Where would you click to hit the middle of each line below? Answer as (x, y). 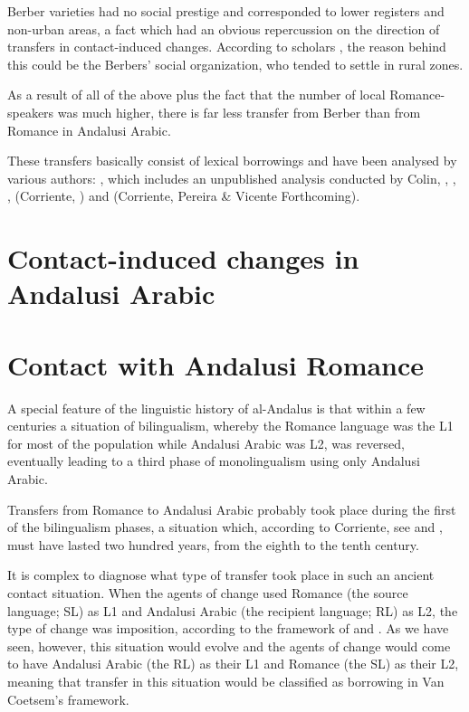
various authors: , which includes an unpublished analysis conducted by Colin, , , (232, 178)
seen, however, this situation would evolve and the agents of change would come (229, 646)
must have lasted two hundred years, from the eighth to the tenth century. (213, 544)
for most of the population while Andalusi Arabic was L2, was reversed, (206, 443)
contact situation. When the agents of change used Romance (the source (208, 592)
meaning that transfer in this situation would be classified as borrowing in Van (226, 681)
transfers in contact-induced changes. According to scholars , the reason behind (227, 47)
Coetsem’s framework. (68, 699)
